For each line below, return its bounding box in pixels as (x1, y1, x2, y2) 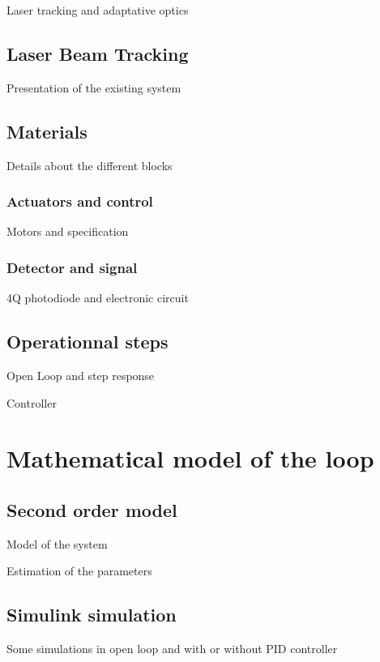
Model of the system (6, 535, 108, 552)
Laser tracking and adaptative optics (6, 2, 189, 18)
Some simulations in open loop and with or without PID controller (6, 640, 338, 657)
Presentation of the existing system (6, 79, 181, 96)
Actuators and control (6, 191, 153, 211)
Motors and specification (6, 223, 129, 240)
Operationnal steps (6, 329, 169, 354)
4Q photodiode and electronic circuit (6, 289, 189, 306)
